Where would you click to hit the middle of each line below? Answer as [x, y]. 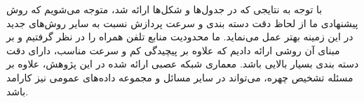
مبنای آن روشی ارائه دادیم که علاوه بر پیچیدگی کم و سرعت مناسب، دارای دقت [173, 50]
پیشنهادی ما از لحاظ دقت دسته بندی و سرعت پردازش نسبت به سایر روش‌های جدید [182, 23]
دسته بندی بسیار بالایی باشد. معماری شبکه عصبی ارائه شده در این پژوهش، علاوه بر [183, 64]
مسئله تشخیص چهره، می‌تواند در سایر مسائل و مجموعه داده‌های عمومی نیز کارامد [180, 77]
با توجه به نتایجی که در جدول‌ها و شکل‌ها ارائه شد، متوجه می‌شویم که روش [164, 9]
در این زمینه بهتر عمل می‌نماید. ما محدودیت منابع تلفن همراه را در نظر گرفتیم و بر [180, 37]
